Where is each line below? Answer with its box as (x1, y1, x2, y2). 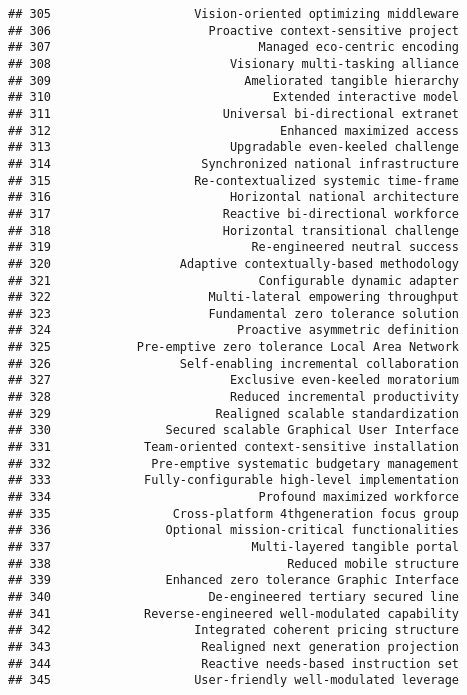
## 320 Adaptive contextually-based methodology (8, 256, 460, 271)
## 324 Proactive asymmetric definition (8, 323, 460, 338)
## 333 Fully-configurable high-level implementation (8, 473, 460, 488)
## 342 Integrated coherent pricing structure (8, 623, 460, 638)
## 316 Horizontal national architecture (8, 190, 460, 205)
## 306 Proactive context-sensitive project (8, 23, 460, 38)
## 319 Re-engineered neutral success (8, 240, 460, 255)
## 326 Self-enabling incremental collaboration (8, 356, 460, 371)
